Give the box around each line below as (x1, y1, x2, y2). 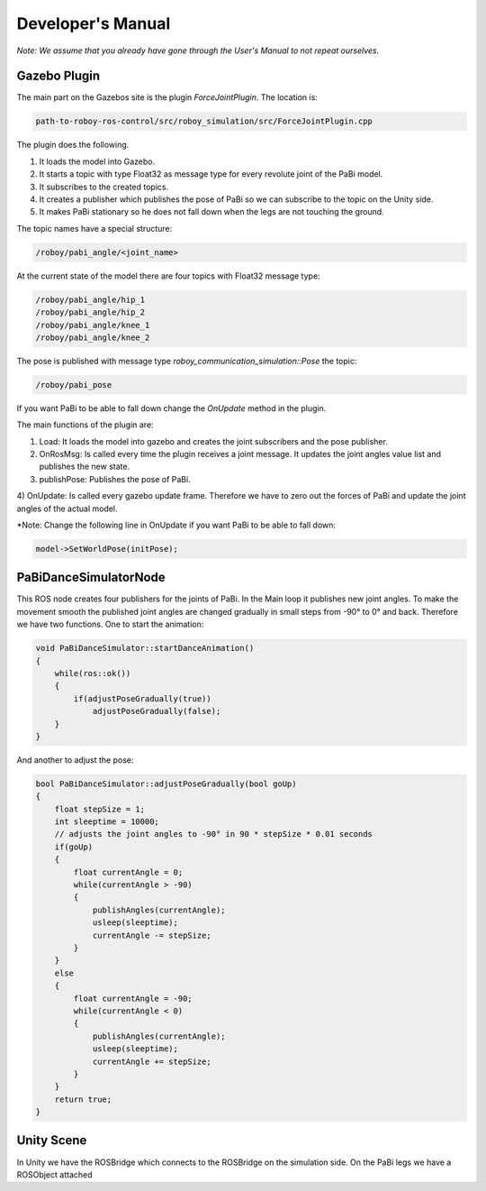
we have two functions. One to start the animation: (16, 618, 204, 630)
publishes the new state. (39, 461, 130, 472)
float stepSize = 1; (54, 803, 146, 814)
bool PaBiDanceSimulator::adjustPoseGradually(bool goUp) (35, 778, 297, 789)
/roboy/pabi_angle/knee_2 (35, 332, 150, 343)
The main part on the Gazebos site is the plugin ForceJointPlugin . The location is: (16, 92, 319, 103)
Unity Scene (16, 1132, 87, 1149)
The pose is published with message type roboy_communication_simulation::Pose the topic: (16, 355, 357, 366)
